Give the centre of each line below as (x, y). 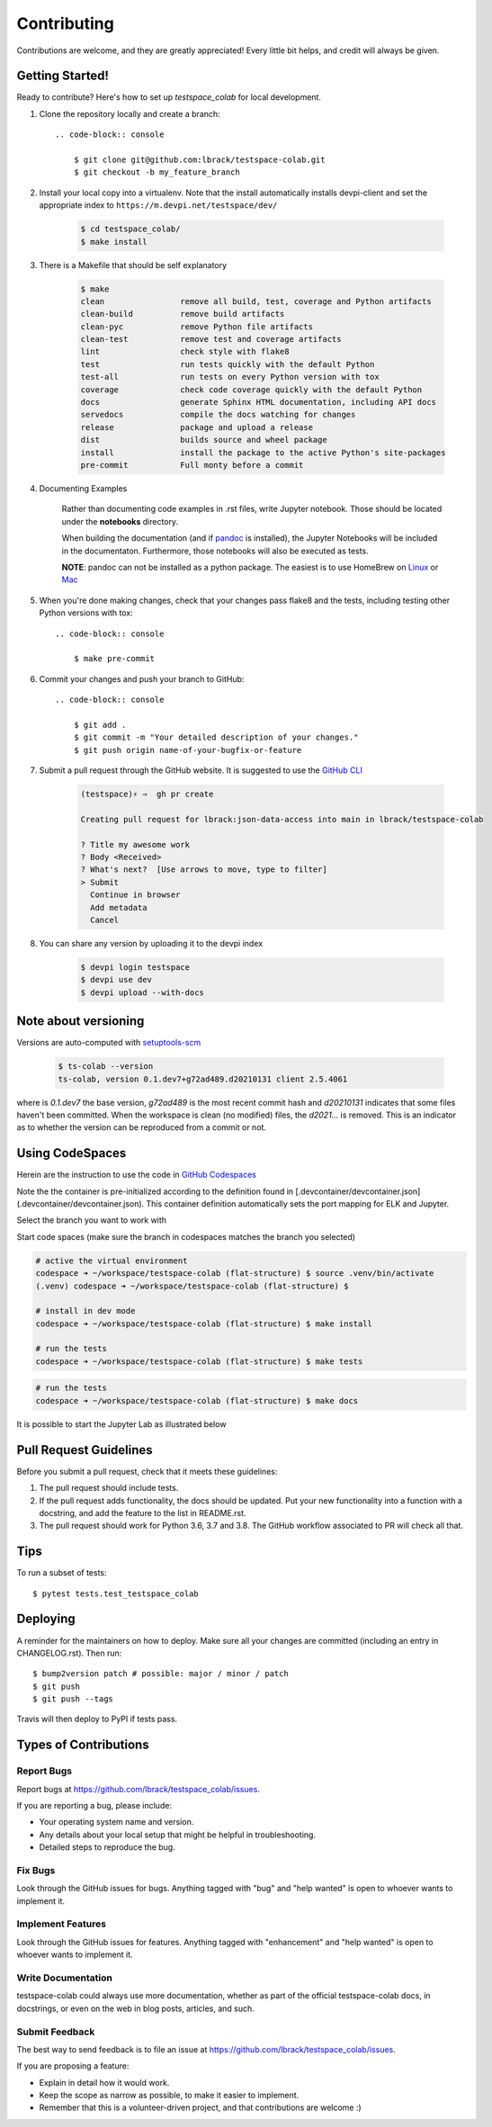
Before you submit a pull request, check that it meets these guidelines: (147, 1471)
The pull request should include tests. (109, 1488)
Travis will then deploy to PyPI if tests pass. (97, 1719)
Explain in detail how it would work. (104, 2082)
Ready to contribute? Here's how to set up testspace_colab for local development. (169, 97)
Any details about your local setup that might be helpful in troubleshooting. (178, 1835)
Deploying (46, 1619)
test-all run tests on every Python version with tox (230, 377)
